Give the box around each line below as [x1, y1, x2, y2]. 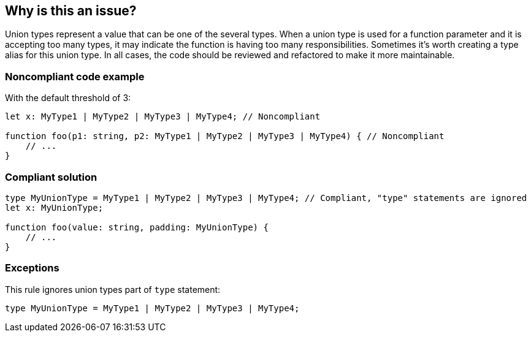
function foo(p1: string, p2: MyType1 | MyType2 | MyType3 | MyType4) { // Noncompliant [5, 131, 445, 142]
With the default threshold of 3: [5, 93, 131, 104]
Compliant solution [5, 170, 97, 183]
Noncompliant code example [5, 70, 145, 83]
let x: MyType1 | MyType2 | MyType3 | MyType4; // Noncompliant [5, 112, 321, 122]
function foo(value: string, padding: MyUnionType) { [5, 222, 269, 232]
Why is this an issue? [5, 3, 137, 18]
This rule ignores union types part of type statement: [5, 284, 221, 295]
